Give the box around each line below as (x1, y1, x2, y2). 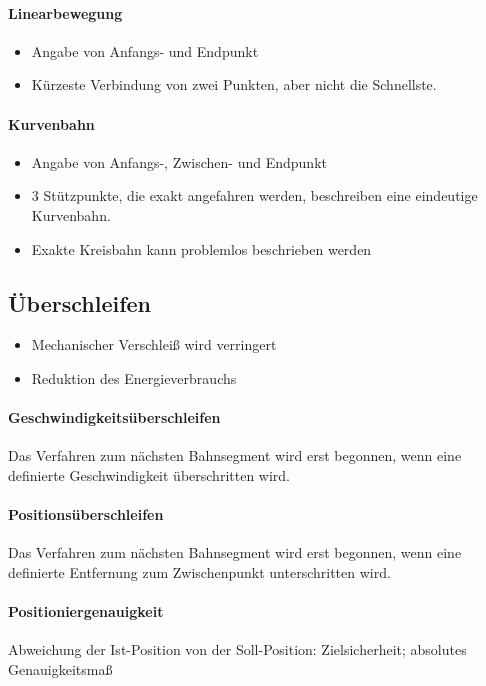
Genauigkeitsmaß (8, 658, 113, 679)
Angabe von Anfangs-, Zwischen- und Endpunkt (31, 151, 327, 172)
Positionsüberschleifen (8, 504, 164, 525)
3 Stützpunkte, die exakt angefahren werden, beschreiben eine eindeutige (31, 185, 478, 206)
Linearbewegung (8, 2, 123, 23)
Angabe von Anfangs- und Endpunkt (31, 40, 259, 61)
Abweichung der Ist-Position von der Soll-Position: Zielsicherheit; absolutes (8, 639, 467, 660)
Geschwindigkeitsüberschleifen (8, 407, 221, 428)
